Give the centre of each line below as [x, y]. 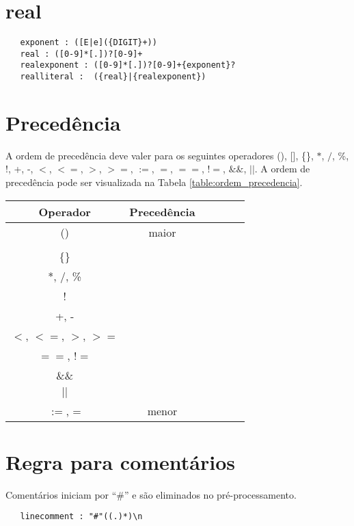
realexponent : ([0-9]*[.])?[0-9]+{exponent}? [128, 65]
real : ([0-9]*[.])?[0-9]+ [81, 54]
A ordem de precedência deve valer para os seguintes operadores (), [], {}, [160, 155]
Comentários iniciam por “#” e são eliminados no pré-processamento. [151, 494]
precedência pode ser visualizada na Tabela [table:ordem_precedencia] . [154, 182]
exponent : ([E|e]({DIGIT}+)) [88, 43]
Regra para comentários [121, 461]
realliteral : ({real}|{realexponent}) [113, 77]
